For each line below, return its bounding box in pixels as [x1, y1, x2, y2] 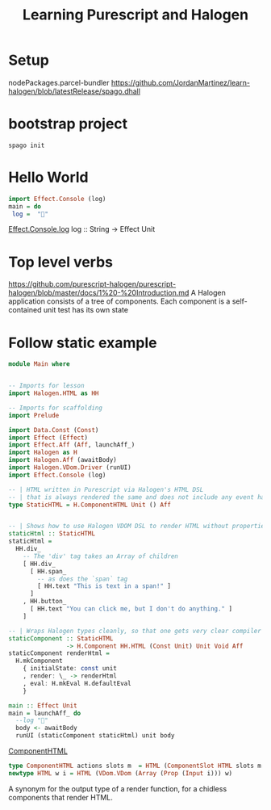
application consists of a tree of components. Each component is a [8, 296, 231, 306]
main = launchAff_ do [8, 709, 81, 717]
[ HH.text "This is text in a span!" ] [37, 582, 172, 590]
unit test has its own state [43, 305, 129, 315]
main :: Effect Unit [8, 701, 78, 710]
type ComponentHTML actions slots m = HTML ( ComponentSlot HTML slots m [8, 762, 262, 770]
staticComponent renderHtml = [8, 649, 110, 657]
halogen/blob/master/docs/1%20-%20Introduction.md [8, 288, 190, 298]
